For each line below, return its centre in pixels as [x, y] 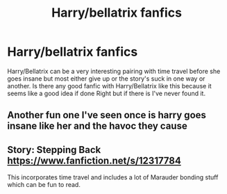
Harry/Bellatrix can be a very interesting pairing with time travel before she [114, 71]
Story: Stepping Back [54, 150]
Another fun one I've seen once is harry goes [107, 115]
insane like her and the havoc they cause [97, 126]
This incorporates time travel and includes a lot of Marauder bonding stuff [113, 177]
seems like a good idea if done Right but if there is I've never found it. [107, 93]
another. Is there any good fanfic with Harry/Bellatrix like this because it [109, 86]
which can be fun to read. [44, 185]
